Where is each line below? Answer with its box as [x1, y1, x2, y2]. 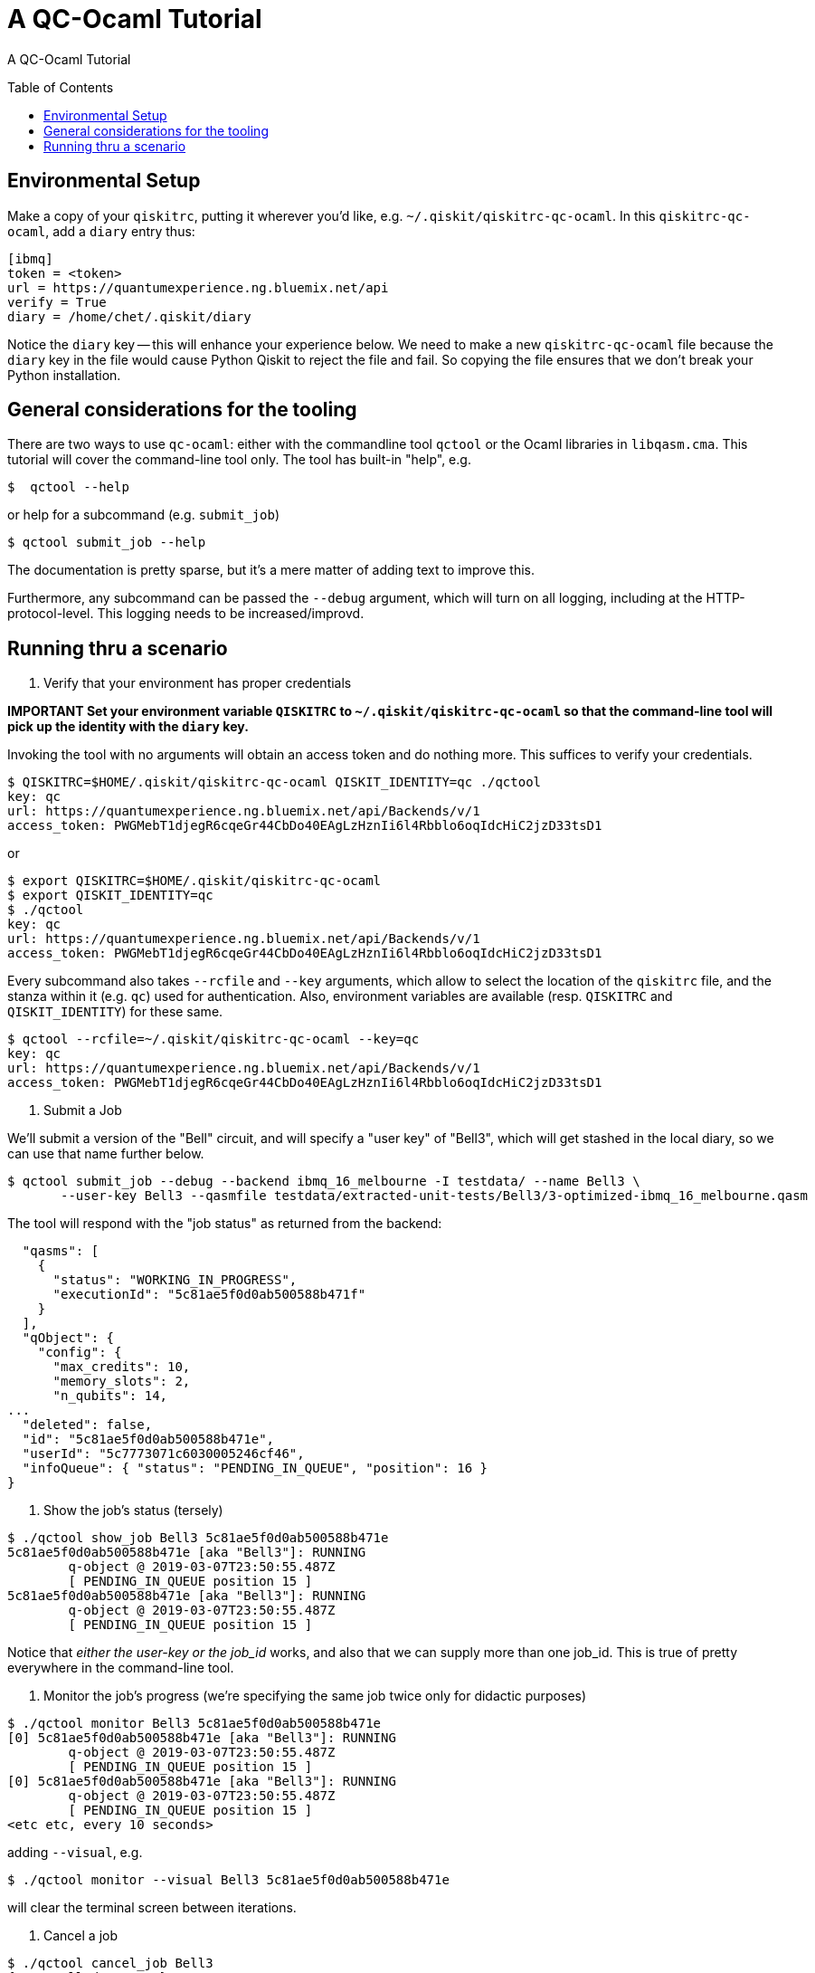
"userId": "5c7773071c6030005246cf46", [22, 1446, 305, 1462]
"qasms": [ [22, 1244, 100, 1259]
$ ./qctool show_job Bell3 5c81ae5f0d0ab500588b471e [7, 1530, 389, 1546]
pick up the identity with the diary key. [7, 719, 249, 735]
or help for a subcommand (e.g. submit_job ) [7, 507, 280, 523]
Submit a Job [43, 1102, 122, 1119]
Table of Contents [7, 79, 114, 95]
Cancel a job [43, 1928, 118, 1944]
